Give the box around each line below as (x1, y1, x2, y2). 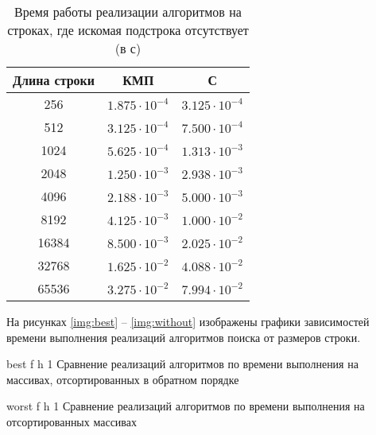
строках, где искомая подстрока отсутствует (7, 21, 249, 39)
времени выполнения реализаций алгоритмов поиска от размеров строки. (6, 328, 361, 345)
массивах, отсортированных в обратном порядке (6, 371, 239, 387)
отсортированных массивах (6, 413, 137, 429)
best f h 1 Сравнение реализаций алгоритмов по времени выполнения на (6, 355, 359, 372)
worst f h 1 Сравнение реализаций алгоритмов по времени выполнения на (6, 398, 365, 414)
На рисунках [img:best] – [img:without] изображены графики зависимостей (6, 313, 370, 329)
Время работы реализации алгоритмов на (14, 2, 242, 21)
